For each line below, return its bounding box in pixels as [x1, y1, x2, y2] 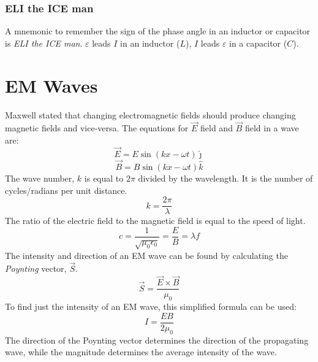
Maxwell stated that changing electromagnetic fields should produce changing [5, 108, 296, 121]
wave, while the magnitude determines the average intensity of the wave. [5, 345, 277, 358]
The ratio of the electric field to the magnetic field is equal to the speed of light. [5, 214, 306, 227]
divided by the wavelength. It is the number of [138, 171, 313, 184]
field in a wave [244, 121, 299, 134]
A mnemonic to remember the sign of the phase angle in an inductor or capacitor [5, 25, 311, 37]
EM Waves [5, 72, 98, 98]
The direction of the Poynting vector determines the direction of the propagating [5, 333, 309, 346]
